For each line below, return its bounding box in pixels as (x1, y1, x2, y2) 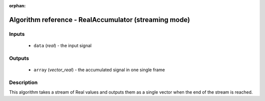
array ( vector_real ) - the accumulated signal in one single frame (33, 67, 165, 73)
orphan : (9, 3, 26, 8)
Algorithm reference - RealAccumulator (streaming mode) (9, 15, 190, 24)
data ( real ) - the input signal (33, 42, 92, 49)
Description (9, 79, 38, 86)
